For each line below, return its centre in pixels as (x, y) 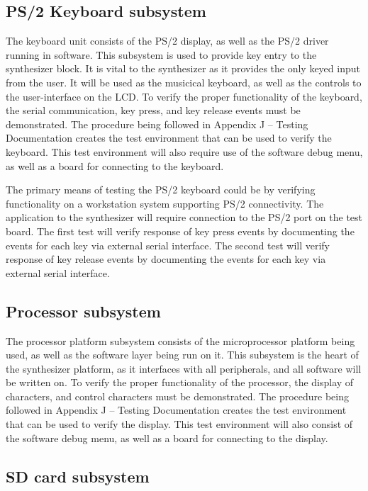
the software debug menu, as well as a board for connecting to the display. (167, 438)
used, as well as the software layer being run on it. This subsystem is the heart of (182, 355)
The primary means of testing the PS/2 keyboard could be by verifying (161, 190)
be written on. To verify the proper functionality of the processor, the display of (180, 382)
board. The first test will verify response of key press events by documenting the (180, 231)
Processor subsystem (83, 311)
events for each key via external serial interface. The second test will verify (168, 245)
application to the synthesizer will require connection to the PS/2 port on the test (184, 217)
